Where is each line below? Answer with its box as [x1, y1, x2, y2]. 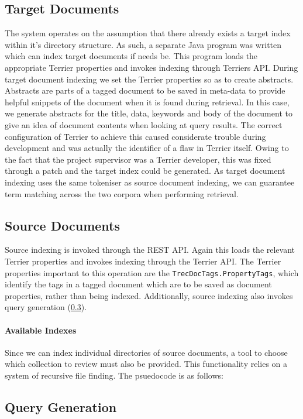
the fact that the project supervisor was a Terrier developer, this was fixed [5, 153, 271, 165]
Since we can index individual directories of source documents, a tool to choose [5, 346, 288, 358]
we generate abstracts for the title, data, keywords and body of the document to [5, 107, 292, 119]
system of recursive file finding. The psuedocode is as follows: [5, 369, 223, 381]
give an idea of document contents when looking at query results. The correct [5, 118, 283, 130]
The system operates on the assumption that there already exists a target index [5, 27, 291, 39]
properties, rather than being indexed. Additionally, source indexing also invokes [5, 289, 293, 301]
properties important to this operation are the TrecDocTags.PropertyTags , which [5, 266, 299, 279]
